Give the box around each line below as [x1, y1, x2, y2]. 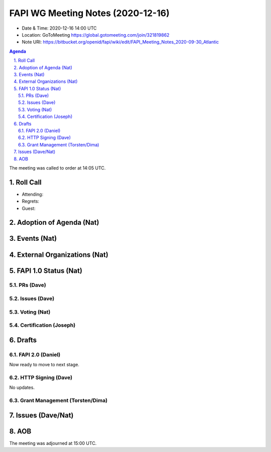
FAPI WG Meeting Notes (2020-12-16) [9, 8, 170, 19]
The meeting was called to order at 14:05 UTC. [9, 165, 106, 171]
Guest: [22, 205, 36, 211]
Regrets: [22, 198, 40, 204]
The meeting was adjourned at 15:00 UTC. [9, 440, 97, 446]
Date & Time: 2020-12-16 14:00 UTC [22, 25, 97, 31]
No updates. [9, 384, 35, 391]
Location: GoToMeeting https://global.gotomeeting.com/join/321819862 [22, 32, 170, 38]
